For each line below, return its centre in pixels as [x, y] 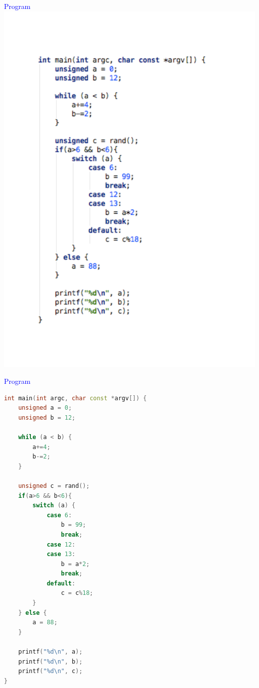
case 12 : [61, 544]
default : [61, 583]
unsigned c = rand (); [54, 486]
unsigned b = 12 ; [47, 417]
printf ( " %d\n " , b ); [50, 661]
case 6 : [59, 515]
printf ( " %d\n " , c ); [50, 671]
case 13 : [61, 554]
